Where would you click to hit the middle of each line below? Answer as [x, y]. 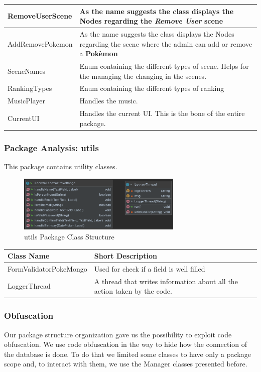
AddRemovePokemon [40, 43]
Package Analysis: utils [51, 147]
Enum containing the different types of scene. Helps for [164, 66]
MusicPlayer [26, 101]
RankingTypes [30, 88]
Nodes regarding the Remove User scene [151, 21]
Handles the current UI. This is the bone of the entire [162, 113]
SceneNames [27, 71]
